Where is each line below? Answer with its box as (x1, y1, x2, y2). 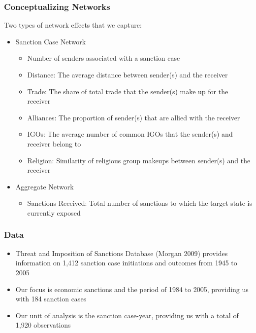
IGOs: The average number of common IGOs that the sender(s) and (27, 129, 233, 139)
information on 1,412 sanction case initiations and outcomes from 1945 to (15, 258, 237, 268)
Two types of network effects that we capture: (4, 20, 142, 30)
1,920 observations (15, 320, 71, 330)
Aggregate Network (15, 181, 74, 191)
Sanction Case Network (15, 36, 86, 46)
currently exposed (27, 207, 81, 218)
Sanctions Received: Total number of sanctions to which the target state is (27, 198, 252, 208)
